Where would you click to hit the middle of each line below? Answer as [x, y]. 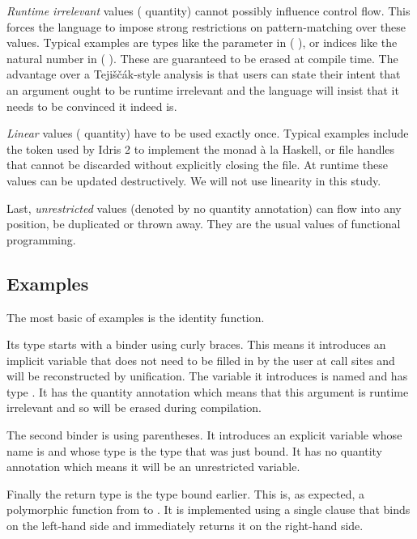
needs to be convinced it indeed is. [92, 106]
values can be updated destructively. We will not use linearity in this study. [194, 180]
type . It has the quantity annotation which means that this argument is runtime [208, 391]
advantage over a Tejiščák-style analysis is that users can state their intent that [204, 74]
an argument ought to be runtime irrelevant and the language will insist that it [203, 89]
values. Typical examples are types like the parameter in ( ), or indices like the [202, 42]
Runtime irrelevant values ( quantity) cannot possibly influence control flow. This [208, 11]
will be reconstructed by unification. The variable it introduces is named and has [207, 376]
